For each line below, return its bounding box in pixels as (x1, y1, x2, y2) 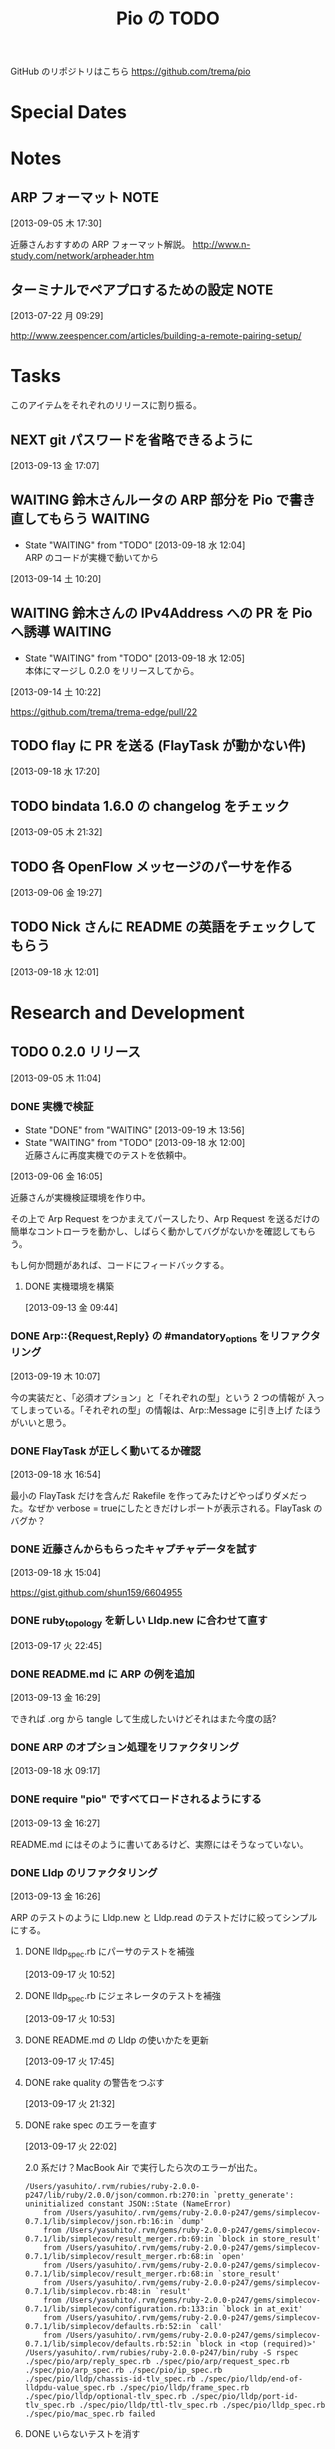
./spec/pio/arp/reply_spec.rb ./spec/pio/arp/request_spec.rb (24, 2356, 290, 2366)
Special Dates (10, 101, 128, 124)
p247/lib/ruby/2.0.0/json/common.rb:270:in (24, 2190, 210, 2200)
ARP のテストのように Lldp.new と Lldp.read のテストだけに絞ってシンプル (10, 1912, 318, 1924)
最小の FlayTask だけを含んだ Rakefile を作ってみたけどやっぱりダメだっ (10, 1489, 308, 1501)
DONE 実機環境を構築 (24, 1280, 115, 1293)
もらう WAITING (48, 510, 150, 528)
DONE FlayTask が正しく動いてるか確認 (10, 1444, 202, 1458)
